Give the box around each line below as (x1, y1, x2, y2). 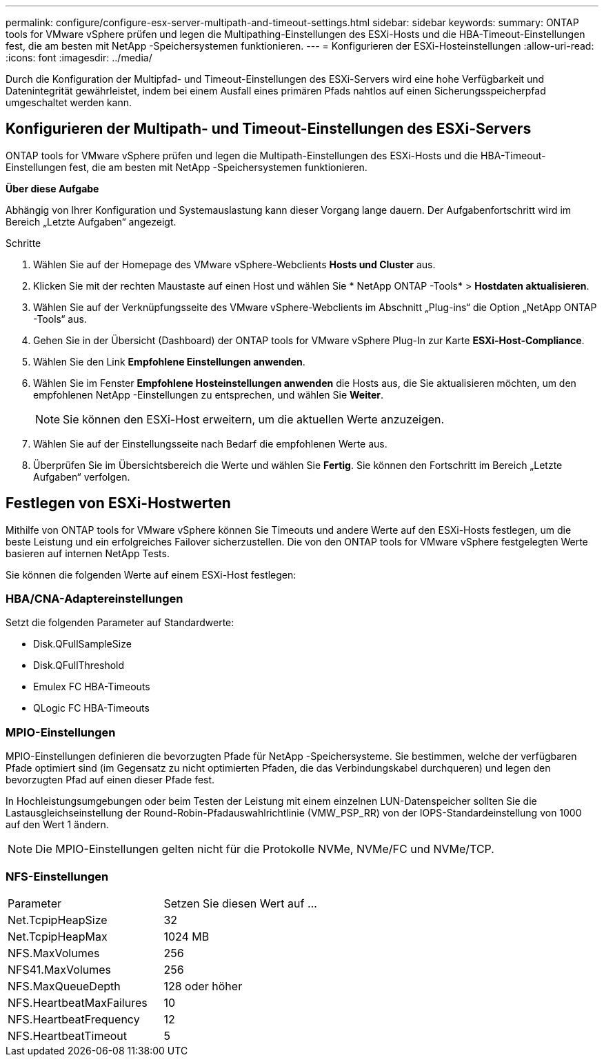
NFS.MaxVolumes (8, 945, 100, 960)
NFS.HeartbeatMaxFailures (8, 995, 148, 1010)
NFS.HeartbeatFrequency (8, 1012, 140, 1026)
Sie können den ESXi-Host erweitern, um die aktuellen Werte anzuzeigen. (63, 412, 445, 426)
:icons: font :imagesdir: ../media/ (6, 52, 152, 63)
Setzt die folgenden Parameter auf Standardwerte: (6, 617, 234, 629)
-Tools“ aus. (33, 312, 87, 325)
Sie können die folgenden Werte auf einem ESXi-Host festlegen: (6, 568, 296, 581)
